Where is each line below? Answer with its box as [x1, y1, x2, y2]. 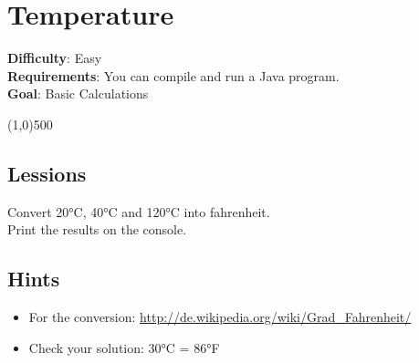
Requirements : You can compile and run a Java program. [7, 66, 340, 85]
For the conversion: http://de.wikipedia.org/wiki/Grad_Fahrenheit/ [28, 307, 412, 327]
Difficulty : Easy [7, 48, 102, 67]
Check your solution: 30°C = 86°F [28, 337, 220, 357]
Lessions [7, 159, 87, 187]
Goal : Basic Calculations [7, 84, 149, 103]
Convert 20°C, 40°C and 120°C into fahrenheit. [7, 202, 270, 221]
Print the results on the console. [7, 220, 187, 239]
